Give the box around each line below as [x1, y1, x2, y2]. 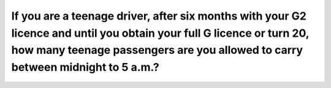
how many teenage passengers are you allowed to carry [11, 43, 303, 57]
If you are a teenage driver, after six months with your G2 [11, 9, 306, 23]
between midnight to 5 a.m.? [11, 61, 159, 75]
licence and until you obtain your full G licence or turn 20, [11, 26, 310, 40]
